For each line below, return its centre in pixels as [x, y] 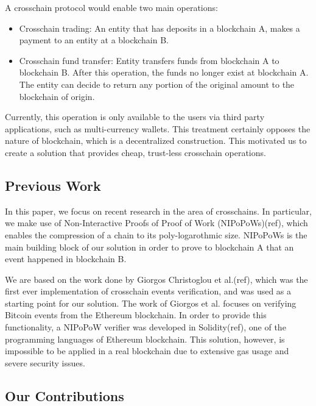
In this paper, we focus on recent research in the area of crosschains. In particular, [158, 211]
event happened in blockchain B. [66, 259]
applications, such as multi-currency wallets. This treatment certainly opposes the [158, 128]
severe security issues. [45, 362]
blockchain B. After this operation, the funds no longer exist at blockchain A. [164, 72]
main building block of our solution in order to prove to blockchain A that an [149, 247]
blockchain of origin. [57, 96]
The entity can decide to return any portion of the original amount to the [157, 84]
